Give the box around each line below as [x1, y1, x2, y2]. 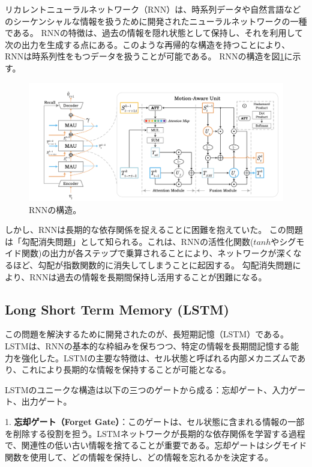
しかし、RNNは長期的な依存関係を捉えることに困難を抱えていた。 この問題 [5, 223, 303, 236]
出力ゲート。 [21, 395, 72, 408]
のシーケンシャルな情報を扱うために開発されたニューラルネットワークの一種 [5, 14, 307, 27]
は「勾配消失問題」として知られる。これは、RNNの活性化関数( [5, 235, 254, 247]
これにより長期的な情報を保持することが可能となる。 [21, 363, 231, 376]
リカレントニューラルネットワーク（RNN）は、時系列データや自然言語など [5, 3, 301, 15]
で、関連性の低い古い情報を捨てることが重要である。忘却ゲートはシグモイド [5, 439, 307, 451]
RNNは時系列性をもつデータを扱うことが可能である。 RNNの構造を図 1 [5, 50, 284, 62]
